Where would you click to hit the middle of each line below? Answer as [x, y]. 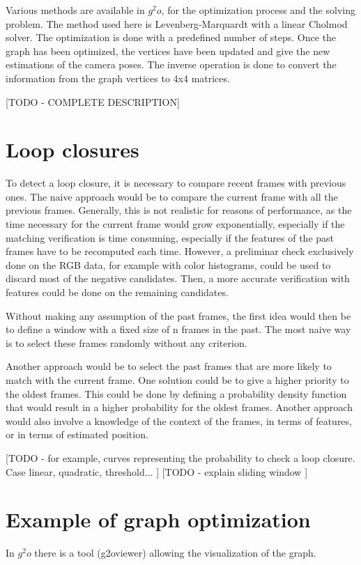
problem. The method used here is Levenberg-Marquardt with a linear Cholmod [177, 23]
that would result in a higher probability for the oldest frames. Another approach [179, 407]
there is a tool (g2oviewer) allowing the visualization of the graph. [175, 553]
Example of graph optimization [158, 519]
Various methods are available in [75, 10]
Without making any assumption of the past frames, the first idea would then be [178, 315]
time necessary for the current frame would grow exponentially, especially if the [175, 224]
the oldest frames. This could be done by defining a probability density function [176, 393]
